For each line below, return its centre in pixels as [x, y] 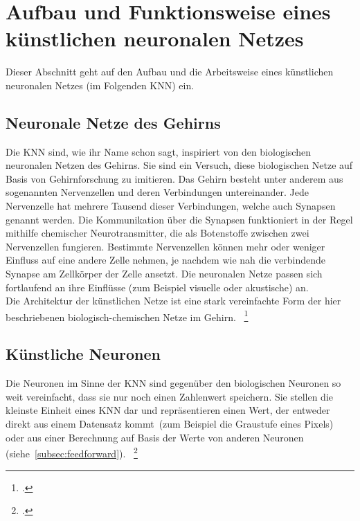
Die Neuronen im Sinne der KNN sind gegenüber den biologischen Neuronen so [173, 383]
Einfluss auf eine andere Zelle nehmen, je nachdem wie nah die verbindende [166, 260]
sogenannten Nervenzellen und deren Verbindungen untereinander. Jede [157, 192]
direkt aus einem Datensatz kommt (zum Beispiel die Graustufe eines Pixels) [170, 424]
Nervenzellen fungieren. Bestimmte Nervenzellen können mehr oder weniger [165, 246]
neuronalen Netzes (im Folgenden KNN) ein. [100, 85]
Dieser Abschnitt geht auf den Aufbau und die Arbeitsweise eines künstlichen [170, 72]
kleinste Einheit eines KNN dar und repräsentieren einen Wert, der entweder [168, 410]
